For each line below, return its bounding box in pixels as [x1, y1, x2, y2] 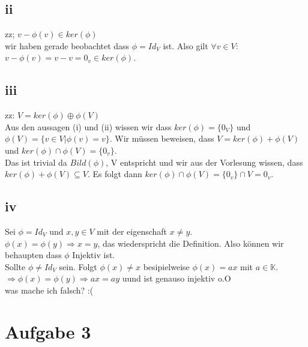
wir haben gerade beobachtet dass [5, 39, 130, 52]
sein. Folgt [59, 260, 97, 273]
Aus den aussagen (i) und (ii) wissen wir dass [5, 120, 172, 133]
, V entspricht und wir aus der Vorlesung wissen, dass [106, 155, 303, 168]
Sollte [5, 260, 26, 273]
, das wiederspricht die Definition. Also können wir [97, 237, 284, 249]
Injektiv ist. [72, 249, 115, 261]
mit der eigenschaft [97, 225, 168, 237]
